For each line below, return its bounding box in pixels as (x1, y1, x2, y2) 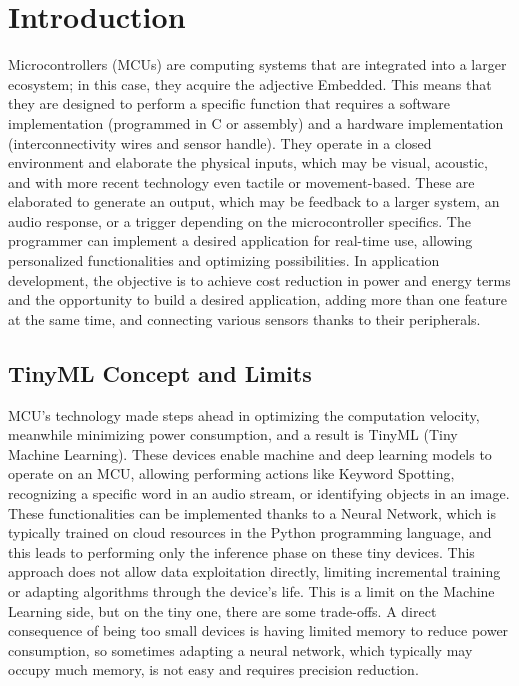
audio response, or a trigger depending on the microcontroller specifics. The (8, 210, 471, 231)
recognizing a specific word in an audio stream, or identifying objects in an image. (8, 483, 510, 504)
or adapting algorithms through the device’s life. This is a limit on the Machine (8, 580, 495, 601)
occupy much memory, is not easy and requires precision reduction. (8, 659, 419, 680)
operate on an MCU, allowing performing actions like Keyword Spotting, (8, 463, 455, 484)
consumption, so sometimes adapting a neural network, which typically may (8, 639, 473, 660)
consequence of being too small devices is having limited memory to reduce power (8, 620, 509, 641)
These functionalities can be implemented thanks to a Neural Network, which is (8, 502, 497, 523)
